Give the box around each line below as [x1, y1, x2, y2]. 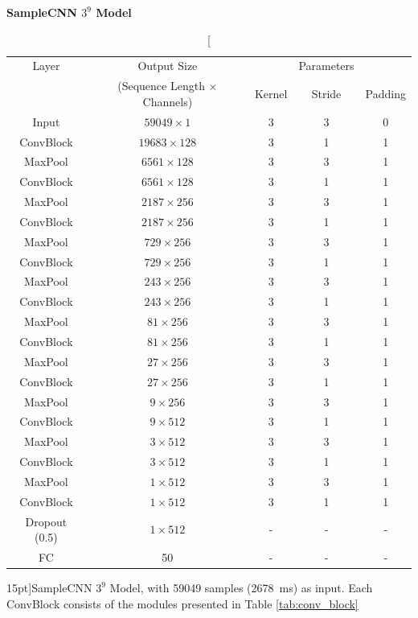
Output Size [137, 57, 198, 74]
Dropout [25, 513, 68, 529]
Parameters [298, 57, 354, 74]
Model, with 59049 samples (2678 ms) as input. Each [109, 579, 373, 596]
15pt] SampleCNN [6, 579, 92, 596]
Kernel [254, 85, 288, 102]
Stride [311, 85, 342, 102]
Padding [365, 85, 406, 102]
